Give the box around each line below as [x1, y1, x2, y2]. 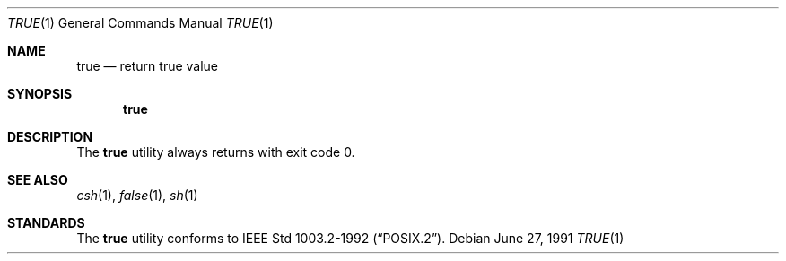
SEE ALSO [7, 172, 68, 187]
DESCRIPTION [7, 129, 93, 144]
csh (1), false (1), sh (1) [76, 187, 198, 203]
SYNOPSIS [7, 86, 73, 101]
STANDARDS [7, 215, 85, 231]
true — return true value [76, 58, 219, 74]
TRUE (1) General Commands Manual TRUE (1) [7, 15, 274, 30]
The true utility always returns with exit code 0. [76, 144, 355, 160]
